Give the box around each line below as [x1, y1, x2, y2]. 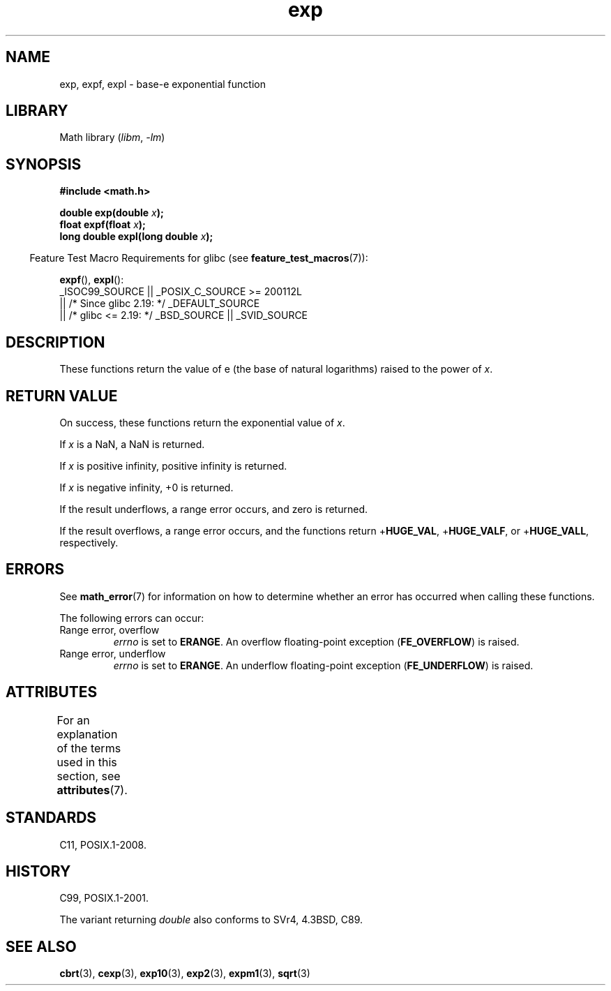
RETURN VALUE [6, 387, 118, 405]
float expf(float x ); [59, 218, 146, 231]
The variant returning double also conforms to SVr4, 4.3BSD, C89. [59, 914, 363, 926]
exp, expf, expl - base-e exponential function [59, 77, 266, 90]
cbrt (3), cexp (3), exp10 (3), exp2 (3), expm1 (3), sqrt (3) [59, 967, 310, 980]
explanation [56, 727, 118, 741]
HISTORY [6, 862, 71, 880]
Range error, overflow [59, 623, 160, 636]
